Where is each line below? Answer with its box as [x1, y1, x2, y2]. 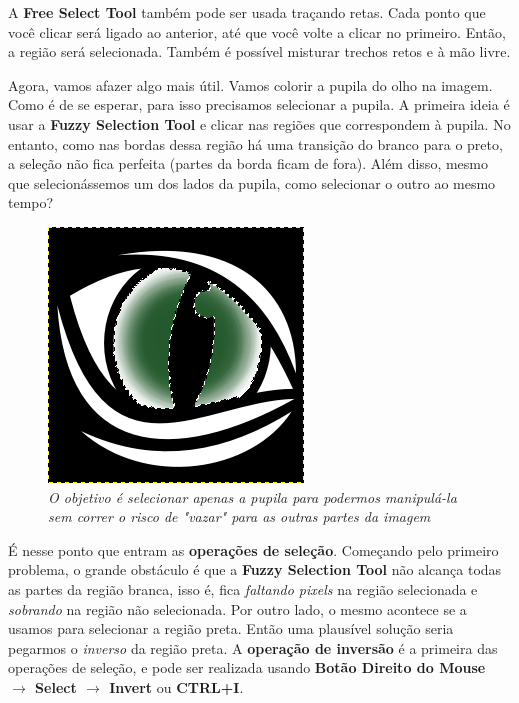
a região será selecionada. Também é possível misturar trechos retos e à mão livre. [8, 41, 511, 62]
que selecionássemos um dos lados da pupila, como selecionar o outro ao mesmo [8, 172, 496, 193]
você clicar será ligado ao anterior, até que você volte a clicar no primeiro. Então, [8, 21, 506, 42]
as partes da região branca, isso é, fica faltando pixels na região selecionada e [8, 578, 478, 599]
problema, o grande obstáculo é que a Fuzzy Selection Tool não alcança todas [8, 559, 502, 580]
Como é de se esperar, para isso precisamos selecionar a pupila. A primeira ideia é [8, 94, 510, 115]
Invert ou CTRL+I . [109, 676, 244, 697]
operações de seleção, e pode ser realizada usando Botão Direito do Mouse [8, 657, 486, 678]
